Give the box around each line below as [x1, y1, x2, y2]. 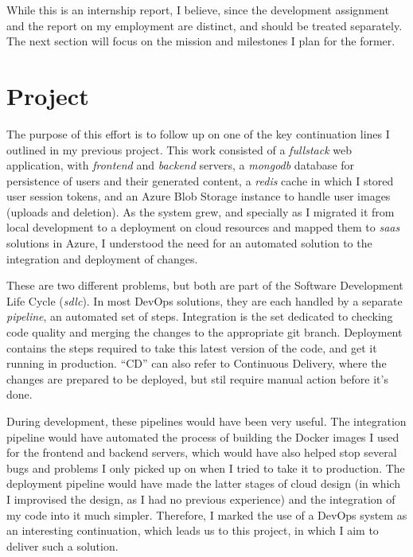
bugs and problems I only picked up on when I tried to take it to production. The [6, 459, 405, 476]
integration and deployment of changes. [6, 250, 198, 267]
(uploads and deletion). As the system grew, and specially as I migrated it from [6, 203, 395, 220]
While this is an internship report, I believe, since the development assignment [6, 2, 389, 18]
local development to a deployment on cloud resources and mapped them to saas [6, 219, 400, 236]
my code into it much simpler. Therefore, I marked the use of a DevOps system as [6, 506, 407, 523]
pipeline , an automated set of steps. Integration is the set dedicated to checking [6, 308, 393, 325]
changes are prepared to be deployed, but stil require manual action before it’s [6, 370, 388, 387]
